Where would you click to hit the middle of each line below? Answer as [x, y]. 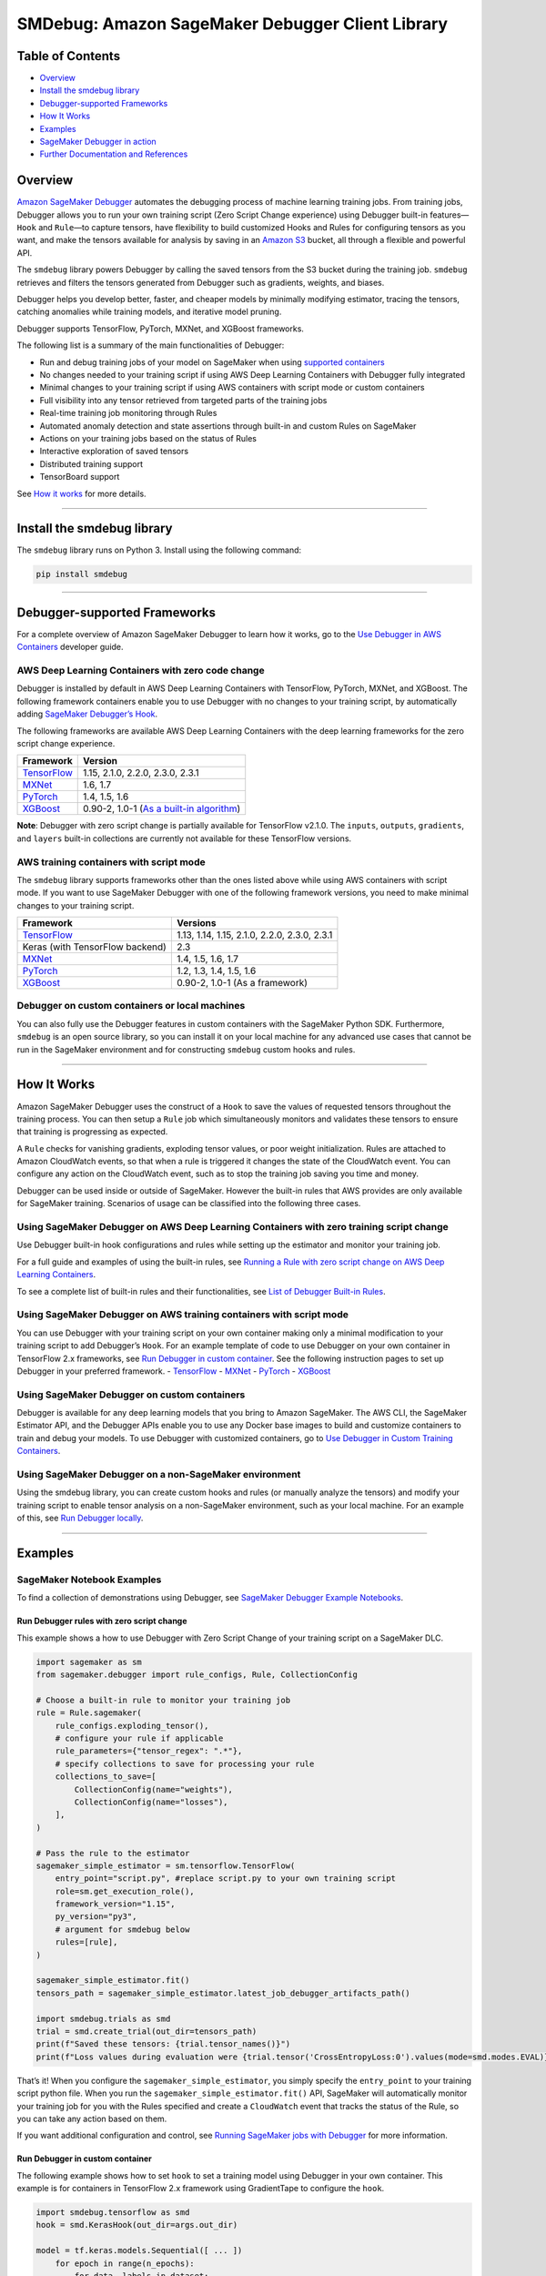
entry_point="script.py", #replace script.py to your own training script [225, 1879]
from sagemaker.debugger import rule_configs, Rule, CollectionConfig [197, 1675]
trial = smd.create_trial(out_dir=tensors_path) [147, 2031]
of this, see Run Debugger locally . [80, 1518]
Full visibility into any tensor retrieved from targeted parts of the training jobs [183, 400]
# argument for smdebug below [122, 1929]
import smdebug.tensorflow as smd [113, 2213]
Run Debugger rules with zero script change [102, 1621]
